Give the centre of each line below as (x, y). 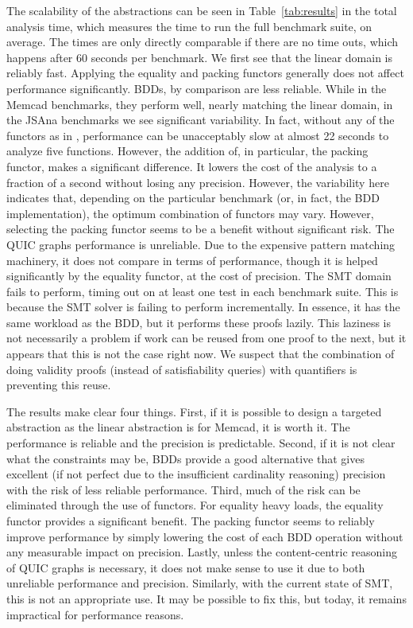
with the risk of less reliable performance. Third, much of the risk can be (183, 489)
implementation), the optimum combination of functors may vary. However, (190, 213)
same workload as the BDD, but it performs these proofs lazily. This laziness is (199, 322)
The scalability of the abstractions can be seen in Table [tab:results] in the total (202, 10)
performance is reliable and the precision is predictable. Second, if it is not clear (201, 443)
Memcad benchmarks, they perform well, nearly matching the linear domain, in (200, 104)
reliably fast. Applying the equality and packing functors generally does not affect (205, 73)
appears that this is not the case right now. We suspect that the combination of (201, 354)
